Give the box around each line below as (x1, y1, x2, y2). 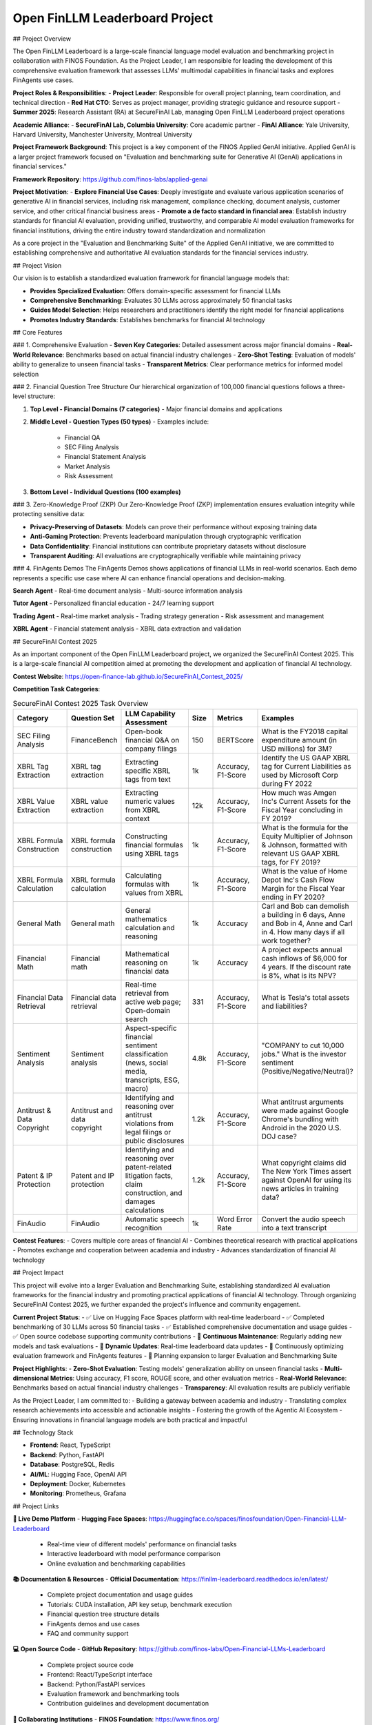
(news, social (125, 1058, 168, 1067)
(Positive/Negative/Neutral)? (261, 1066, 354, 1076)
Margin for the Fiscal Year (261, 883, 345, 893)
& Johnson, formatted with (261, 840, 348, 849)
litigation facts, (125, 1170, 174, 1180)
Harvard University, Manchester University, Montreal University (12, 130, 193, 139)
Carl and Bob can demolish (261, 901, 349, 911)
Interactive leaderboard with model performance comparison (47, 1550, 220, 1558)
